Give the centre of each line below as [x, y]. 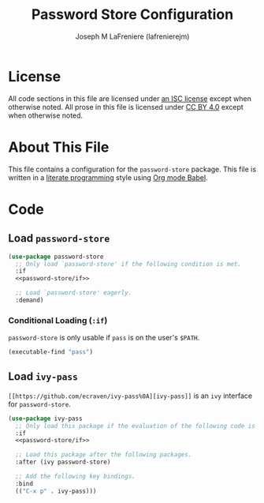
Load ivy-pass [43, 377]
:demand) [30, 300]
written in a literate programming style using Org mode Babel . [108, 177]
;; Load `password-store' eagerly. [74, 293]
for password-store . [39, 404]
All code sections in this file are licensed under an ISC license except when [130, 98]
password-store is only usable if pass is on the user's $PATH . [104, 338]
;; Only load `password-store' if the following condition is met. [128, 264]
